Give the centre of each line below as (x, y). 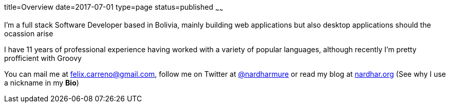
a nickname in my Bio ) (42, 82)
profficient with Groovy (43, 58)
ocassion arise (29, 33)
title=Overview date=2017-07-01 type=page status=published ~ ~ (114, 8)
